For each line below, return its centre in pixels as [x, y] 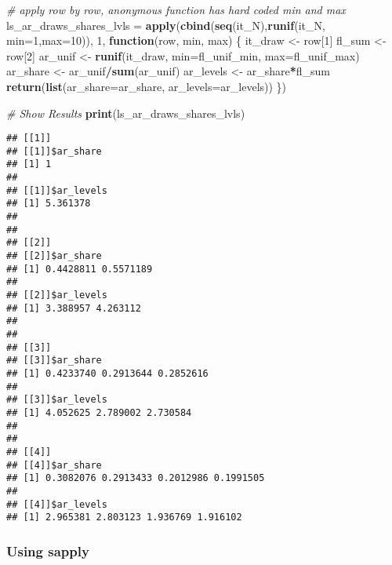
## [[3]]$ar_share [54, 361]
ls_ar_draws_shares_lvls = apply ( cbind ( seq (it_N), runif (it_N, [166, 25]
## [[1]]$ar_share [54, 151]
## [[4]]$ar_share [54, 465]
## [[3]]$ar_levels [57, 400]
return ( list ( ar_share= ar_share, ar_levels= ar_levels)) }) [147, 86]
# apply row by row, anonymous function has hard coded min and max [176, 9]
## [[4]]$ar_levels [57, 504]
